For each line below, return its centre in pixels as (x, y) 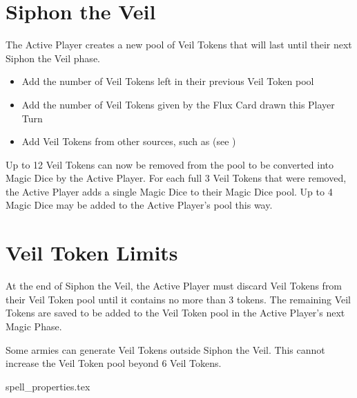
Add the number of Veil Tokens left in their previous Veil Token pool (168, 81)
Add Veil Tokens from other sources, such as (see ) (129, 141)
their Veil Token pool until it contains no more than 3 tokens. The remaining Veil (178, 299)
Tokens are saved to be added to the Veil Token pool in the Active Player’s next (175, 313)
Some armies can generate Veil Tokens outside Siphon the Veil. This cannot (165, 349)
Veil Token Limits (92, 253)
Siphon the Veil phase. (53, 58)
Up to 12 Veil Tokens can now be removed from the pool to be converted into (170, 164)
